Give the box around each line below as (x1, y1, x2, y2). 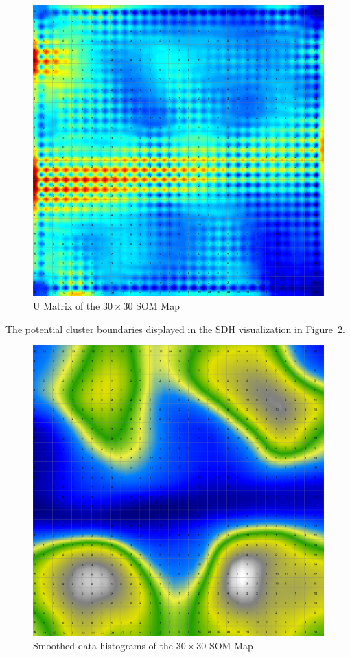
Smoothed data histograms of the (33, 638, 173, 652)
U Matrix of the (33, 298, 100, 312)
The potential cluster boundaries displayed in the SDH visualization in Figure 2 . (5, 321, 345, 336)
